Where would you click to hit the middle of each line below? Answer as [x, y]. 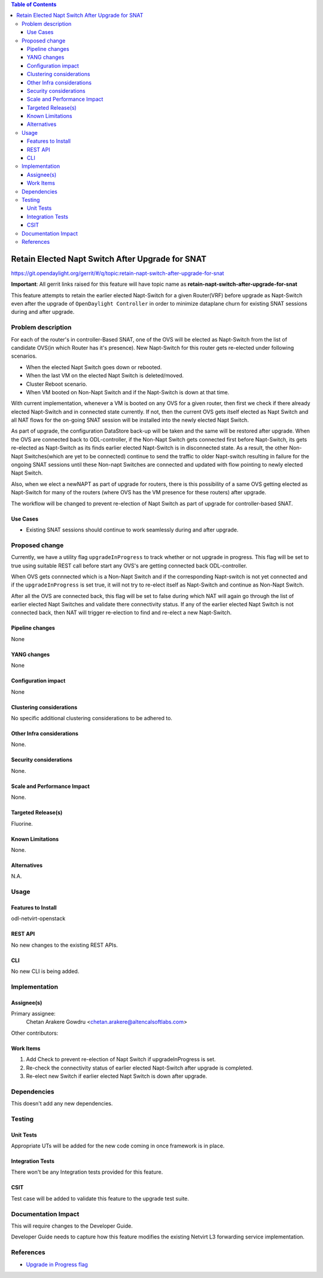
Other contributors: [35, 1033]
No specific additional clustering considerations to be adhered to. [92, 718]
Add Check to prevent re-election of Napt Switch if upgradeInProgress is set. [121, 1059]
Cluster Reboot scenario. [57, 384]
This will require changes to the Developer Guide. [72, 1226]
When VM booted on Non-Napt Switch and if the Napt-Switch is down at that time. [128, 392]
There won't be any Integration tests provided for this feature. [87, 1172]
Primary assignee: [33, 1014]
